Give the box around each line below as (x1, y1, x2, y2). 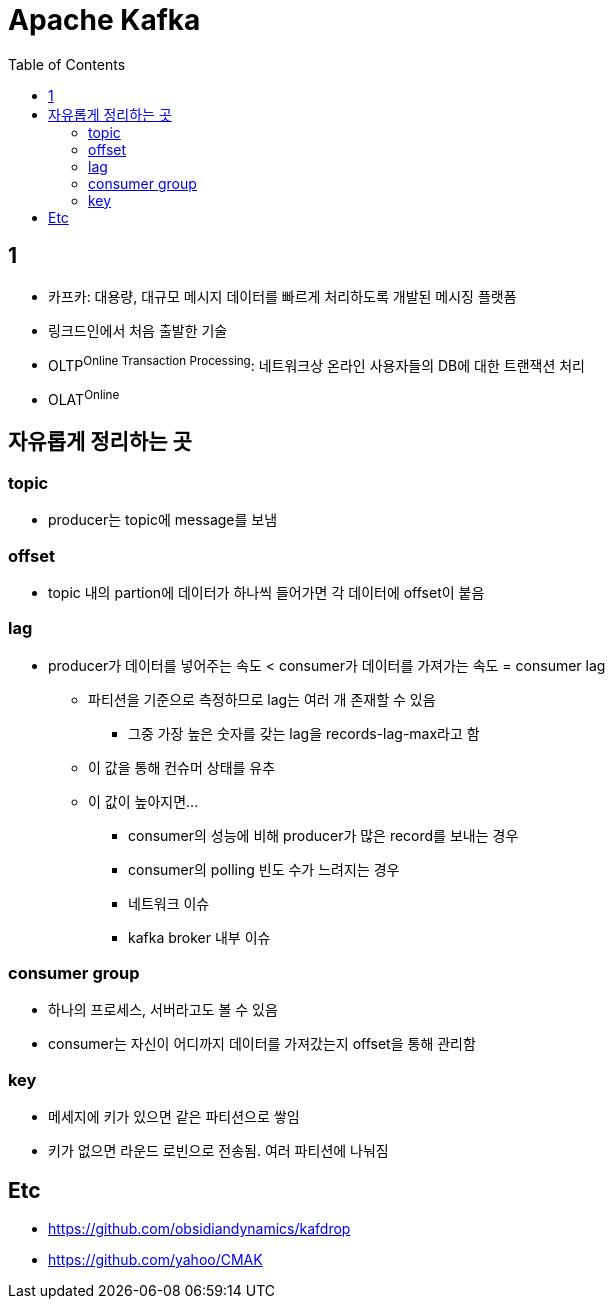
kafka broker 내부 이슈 (128, 928, 271, 946)
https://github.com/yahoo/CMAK (48, 1250, 263, 1268)
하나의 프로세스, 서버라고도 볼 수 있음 (48, 1001, 278, 1019)
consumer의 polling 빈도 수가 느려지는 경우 (128, 860, 400, 878)
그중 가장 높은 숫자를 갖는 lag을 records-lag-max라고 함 (128, 724, 480, 742)
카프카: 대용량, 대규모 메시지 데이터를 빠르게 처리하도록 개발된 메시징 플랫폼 (48, 287, 517, 305)
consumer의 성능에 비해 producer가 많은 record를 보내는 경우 (128, 826, 519, 844)
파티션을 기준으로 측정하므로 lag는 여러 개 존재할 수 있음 (88, 690, 436, 708)
